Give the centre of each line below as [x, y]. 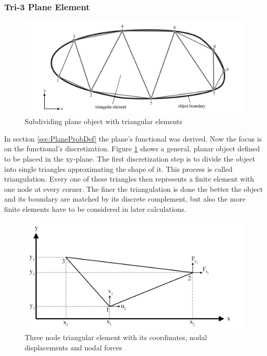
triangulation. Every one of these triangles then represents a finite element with [129, 179]
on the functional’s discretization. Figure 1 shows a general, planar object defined [132, 149]
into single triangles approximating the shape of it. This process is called [118, 169]
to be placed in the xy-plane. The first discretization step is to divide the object [130, 158]
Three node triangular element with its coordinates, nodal [116, 337]
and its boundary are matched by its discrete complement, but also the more [125, 199]
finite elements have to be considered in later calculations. [95, 209]
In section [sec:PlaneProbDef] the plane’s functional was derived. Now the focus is [133, 138]
